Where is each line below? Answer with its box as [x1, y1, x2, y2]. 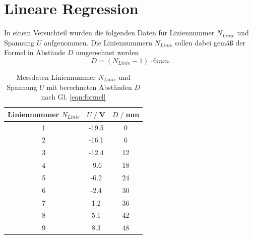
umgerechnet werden [76, 47, 139, 58]
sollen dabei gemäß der [175, 37, 245, 47]
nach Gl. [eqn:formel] [41, 91, 106, 102]
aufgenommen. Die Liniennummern [44, 37, 152, 47]
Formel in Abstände [4, 47, 66, 58]
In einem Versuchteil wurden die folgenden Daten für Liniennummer [4, 27, 215, 38]
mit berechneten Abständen [46, 81, 132, 92]
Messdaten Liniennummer [16, 71, 96, 82]
